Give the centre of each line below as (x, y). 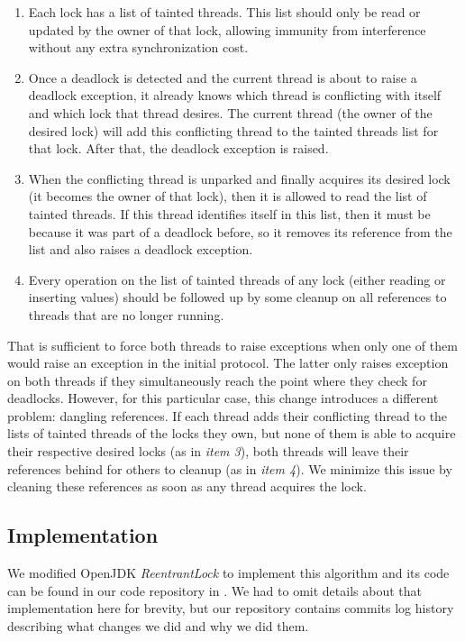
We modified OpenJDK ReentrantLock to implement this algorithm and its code (228, 573)
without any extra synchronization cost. (138, 47)
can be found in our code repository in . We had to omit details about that (214, 590)
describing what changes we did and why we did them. (158, 625)
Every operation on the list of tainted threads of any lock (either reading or (237, 279)
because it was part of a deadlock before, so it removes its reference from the (240, 231)
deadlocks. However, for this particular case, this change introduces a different (223, 398)
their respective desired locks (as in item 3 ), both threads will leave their (208, 451)
